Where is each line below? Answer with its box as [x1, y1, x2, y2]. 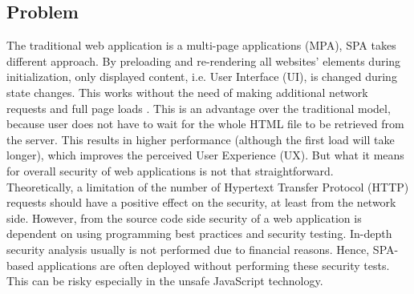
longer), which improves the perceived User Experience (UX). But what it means [6, 147, 404, 163]
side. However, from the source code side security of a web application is [6, 209, 362, 226]
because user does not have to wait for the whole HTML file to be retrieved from [6, 115, 404, 132]
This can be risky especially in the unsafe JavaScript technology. [6, 272, 323, 289]
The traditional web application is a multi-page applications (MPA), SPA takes [6, 37, 396, 54]
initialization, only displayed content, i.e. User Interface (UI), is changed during [6, 68, 397, 85]
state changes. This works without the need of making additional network [6, 83, 368, 100]
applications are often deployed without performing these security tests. [37, 256, 390, 273]
